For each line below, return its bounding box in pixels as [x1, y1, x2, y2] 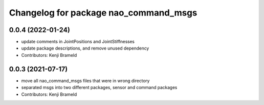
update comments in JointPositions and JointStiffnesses [21, 39, 134, 45]
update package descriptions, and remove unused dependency [21, 45, 149, 51]
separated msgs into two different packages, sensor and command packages [21, 85, 177, 90]
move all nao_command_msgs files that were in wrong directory [21, 78, 150, 84]
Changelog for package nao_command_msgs [9, 7, 198, 18]
